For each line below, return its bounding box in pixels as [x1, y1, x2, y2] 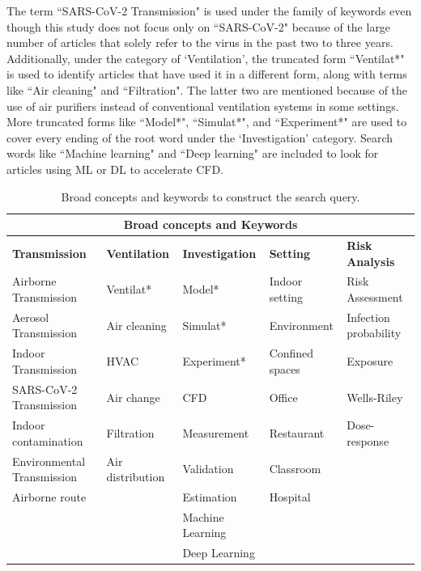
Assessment [347, 289, 403, 305]
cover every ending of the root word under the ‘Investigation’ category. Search [6, 129, 393, 146]
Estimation [182, 489, 237, 505]
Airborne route [12, 489, 87, 505]
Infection [347, 308, 390, 325]
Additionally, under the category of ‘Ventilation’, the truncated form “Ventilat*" [6, 49, 405, 66]
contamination [12, 432, 83, 449]
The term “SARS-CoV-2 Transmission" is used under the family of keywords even [6, 2, 412, 19]
